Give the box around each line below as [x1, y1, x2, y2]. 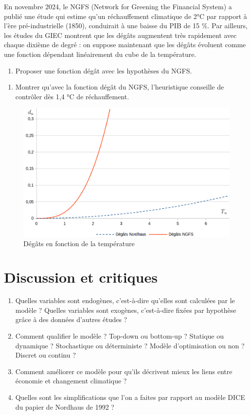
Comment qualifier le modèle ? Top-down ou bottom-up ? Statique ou [15, 330, 224, 341]
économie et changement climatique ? [15, 376, 127, 386]
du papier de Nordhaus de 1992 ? [15, 401, 114, 412]
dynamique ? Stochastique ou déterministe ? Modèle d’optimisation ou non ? [15, 340, 245, 350]
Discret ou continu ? [15, 350, 76, 360]
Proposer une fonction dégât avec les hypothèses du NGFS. [15, 65, 192, 75]
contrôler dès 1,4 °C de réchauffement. [15, 91, 129, 101]
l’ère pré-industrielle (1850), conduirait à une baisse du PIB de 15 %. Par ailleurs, [4, 20, 248, 31]
